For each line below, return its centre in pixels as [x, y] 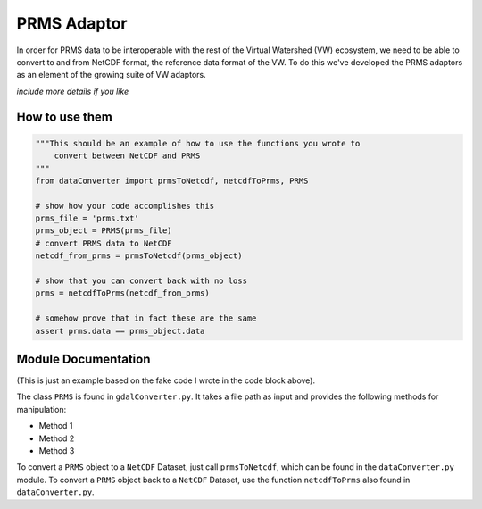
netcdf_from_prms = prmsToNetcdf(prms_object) [139, 256]
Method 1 [56, 426]
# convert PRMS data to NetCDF [104, 243]
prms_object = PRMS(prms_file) [104, 231]
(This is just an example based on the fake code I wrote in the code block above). [166, 380]
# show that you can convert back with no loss [141, 281]
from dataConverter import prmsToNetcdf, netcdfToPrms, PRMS [172, 180]
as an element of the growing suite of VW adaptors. [111, 75]
